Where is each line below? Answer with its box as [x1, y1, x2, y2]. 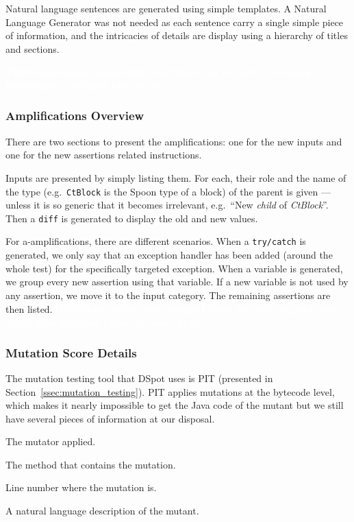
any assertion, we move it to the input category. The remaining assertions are [5, 287, 331, 302]
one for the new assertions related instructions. [5, 147, 202, 162]
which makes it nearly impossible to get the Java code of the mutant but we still [5, 398, 344, 412]
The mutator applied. [5, 434, 96, 449]
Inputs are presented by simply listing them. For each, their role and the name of [5, 170, 346, 185]
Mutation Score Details [5, 344, 137, 361]
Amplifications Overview [5, 107, 144, 124]
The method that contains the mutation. [5, 457, 176, 471]
